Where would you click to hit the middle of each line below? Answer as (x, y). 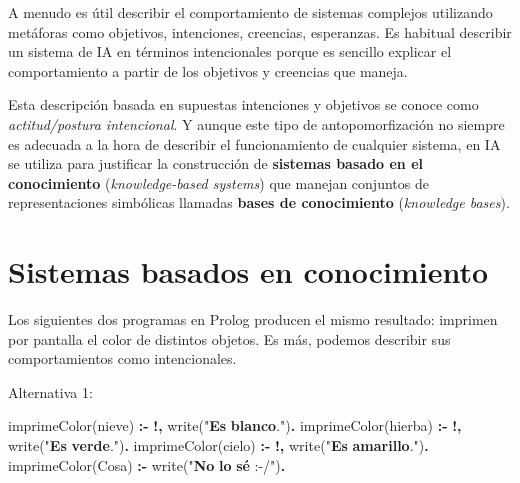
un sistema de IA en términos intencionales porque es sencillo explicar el (230, 51)
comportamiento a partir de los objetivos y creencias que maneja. (208, 70)
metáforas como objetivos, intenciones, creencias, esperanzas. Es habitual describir (260, 31)
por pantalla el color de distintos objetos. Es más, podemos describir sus (229, 338)
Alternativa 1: (50, 391)
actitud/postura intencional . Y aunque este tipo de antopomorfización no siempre (256, 123)
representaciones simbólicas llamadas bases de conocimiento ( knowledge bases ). (259, 202)
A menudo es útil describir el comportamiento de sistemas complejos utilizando (250, 12)
